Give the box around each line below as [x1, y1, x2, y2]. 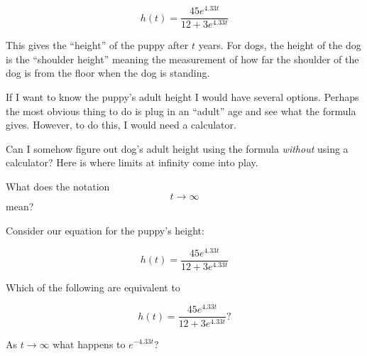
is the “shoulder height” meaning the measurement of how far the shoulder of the [6, 51, 359, 66]
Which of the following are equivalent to [6, 279, 180, 294]
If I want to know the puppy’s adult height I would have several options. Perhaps [6, 89, 359, 104]
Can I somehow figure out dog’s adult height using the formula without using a [6, 141, 349, 156]
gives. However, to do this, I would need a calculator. [6, 117, 236, 132]
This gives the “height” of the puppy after [6, 38, 189, 53]
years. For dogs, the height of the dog [198, 38, 361, 53]
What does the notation [6, 178, 110, 193]
